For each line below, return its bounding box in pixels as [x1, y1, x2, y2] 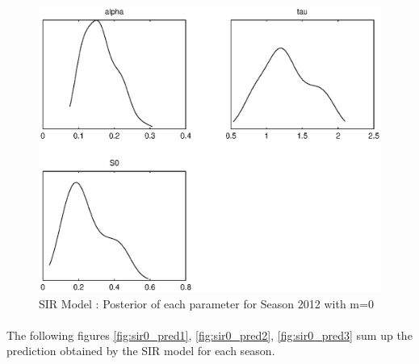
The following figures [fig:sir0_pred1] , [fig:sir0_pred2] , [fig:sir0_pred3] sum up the [6, 326, 413, 343]
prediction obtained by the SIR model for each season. [6, 342, 275, 359]
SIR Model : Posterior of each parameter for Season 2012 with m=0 [39, 295, 374, 312]
